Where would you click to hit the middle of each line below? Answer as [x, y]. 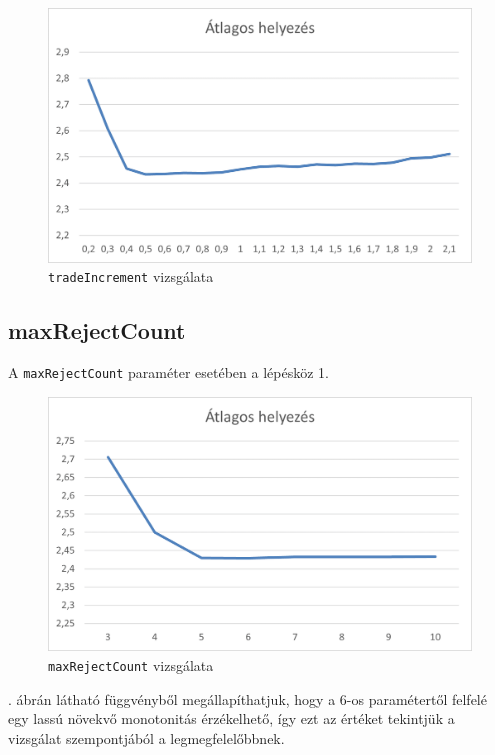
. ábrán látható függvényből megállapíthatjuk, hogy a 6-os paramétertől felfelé [247, 698]
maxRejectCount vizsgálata [131, 664]
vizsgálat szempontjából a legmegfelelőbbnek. [146, 737]
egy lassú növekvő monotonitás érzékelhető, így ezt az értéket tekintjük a [231, 718]
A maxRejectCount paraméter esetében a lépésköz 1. [168, 372]
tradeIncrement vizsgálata [131, 276]
